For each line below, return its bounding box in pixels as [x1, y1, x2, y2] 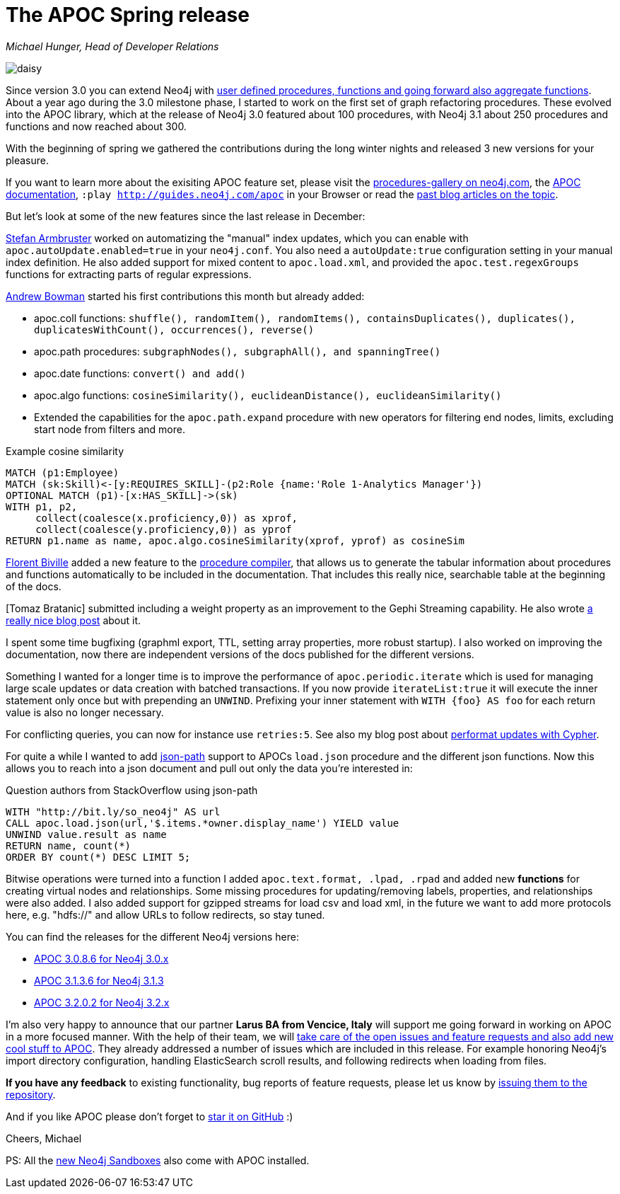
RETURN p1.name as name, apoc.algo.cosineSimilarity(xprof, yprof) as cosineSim [6, 534, 465, 546]
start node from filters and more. [34, 423, 185, 435]
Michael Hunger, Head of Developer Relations [6, 40, 219, 52]
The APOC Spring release [6, 3, 250, 27]
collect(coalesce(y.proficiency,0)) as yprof [35, 523, 292, 535]
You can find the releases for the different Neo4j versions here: [6, 930, 299, 943]
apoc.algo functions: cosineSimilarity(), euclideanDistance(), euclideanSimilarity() [34, 389, 502, 401]
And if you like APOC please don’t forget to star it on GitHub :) [6, 1110, 293, 1123]
